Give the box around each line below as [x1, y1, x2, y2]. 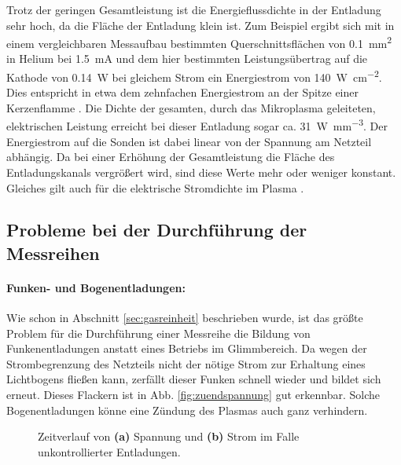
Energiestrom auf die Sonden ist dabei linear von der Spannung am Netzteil [6, 133, 372, 149]
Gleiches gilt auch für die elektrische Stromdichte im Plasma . [6, 179, 304, 196]
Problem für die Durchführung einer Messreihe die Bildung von [6, 324, 311, 341]
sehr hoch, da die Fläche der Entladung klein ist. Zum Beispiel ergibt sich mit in [6, 16, 395, 33]
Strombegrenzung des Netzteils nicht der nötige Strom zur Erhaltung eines [6, 355, 366, 372]
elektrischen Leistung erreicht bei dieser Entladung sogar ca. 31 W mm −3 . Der [6, 115, 388, 134]
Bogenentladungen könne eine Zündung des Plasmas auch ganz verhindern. [6, 401, 368, 418]
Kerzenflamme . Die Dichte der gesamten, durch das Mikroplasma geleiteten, [6, 99, 376, 115]
